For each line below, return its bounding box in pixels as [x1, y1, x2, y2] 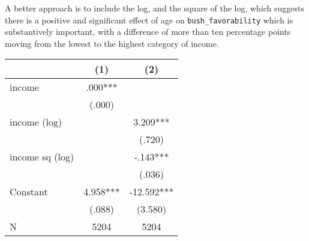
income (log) [10, 115, 62, 129]
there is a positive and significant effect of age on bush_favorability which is [5, 13, 293, 26]
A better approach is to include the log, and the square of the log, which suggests [5, 2, 305, 14]
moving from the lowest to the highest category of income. [5, 37, 219, 49]
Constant [10, 185, 48, 199]
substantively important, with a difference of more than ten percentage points [5, 25, 291, 38]
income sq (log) [10, 150, 74, 164]
